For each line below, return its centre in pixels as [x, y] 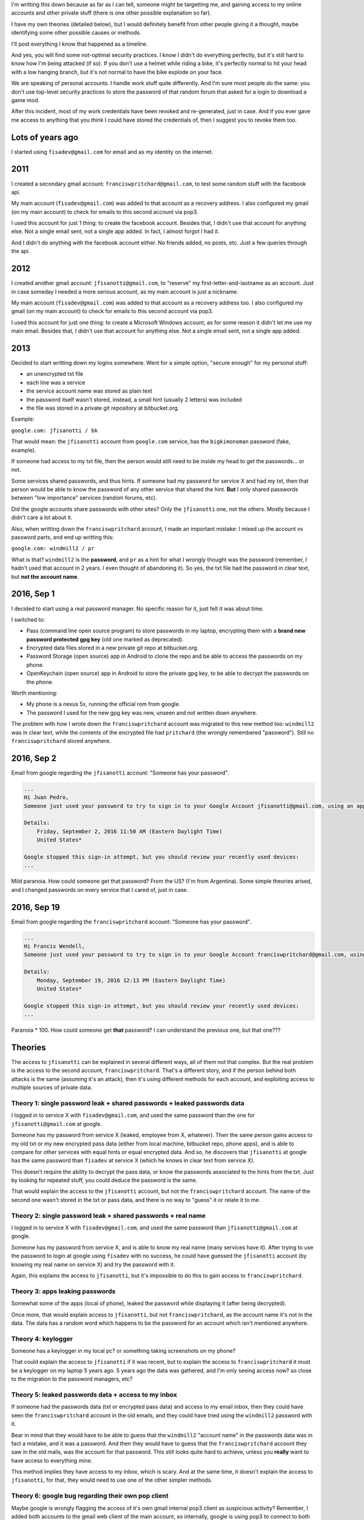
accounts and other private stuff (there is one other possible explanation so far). [111, 13]
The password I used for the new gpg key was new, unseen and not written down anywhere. [142, 713]
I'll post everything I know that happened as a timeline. [79, 44]
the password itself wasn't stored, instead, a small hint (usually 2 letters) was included [134, 399]
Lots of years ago [45, 137]
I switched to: [28, 620]
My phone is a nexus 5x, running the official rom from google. [103, 704]
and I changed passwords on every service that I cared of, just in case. [99, 890]
